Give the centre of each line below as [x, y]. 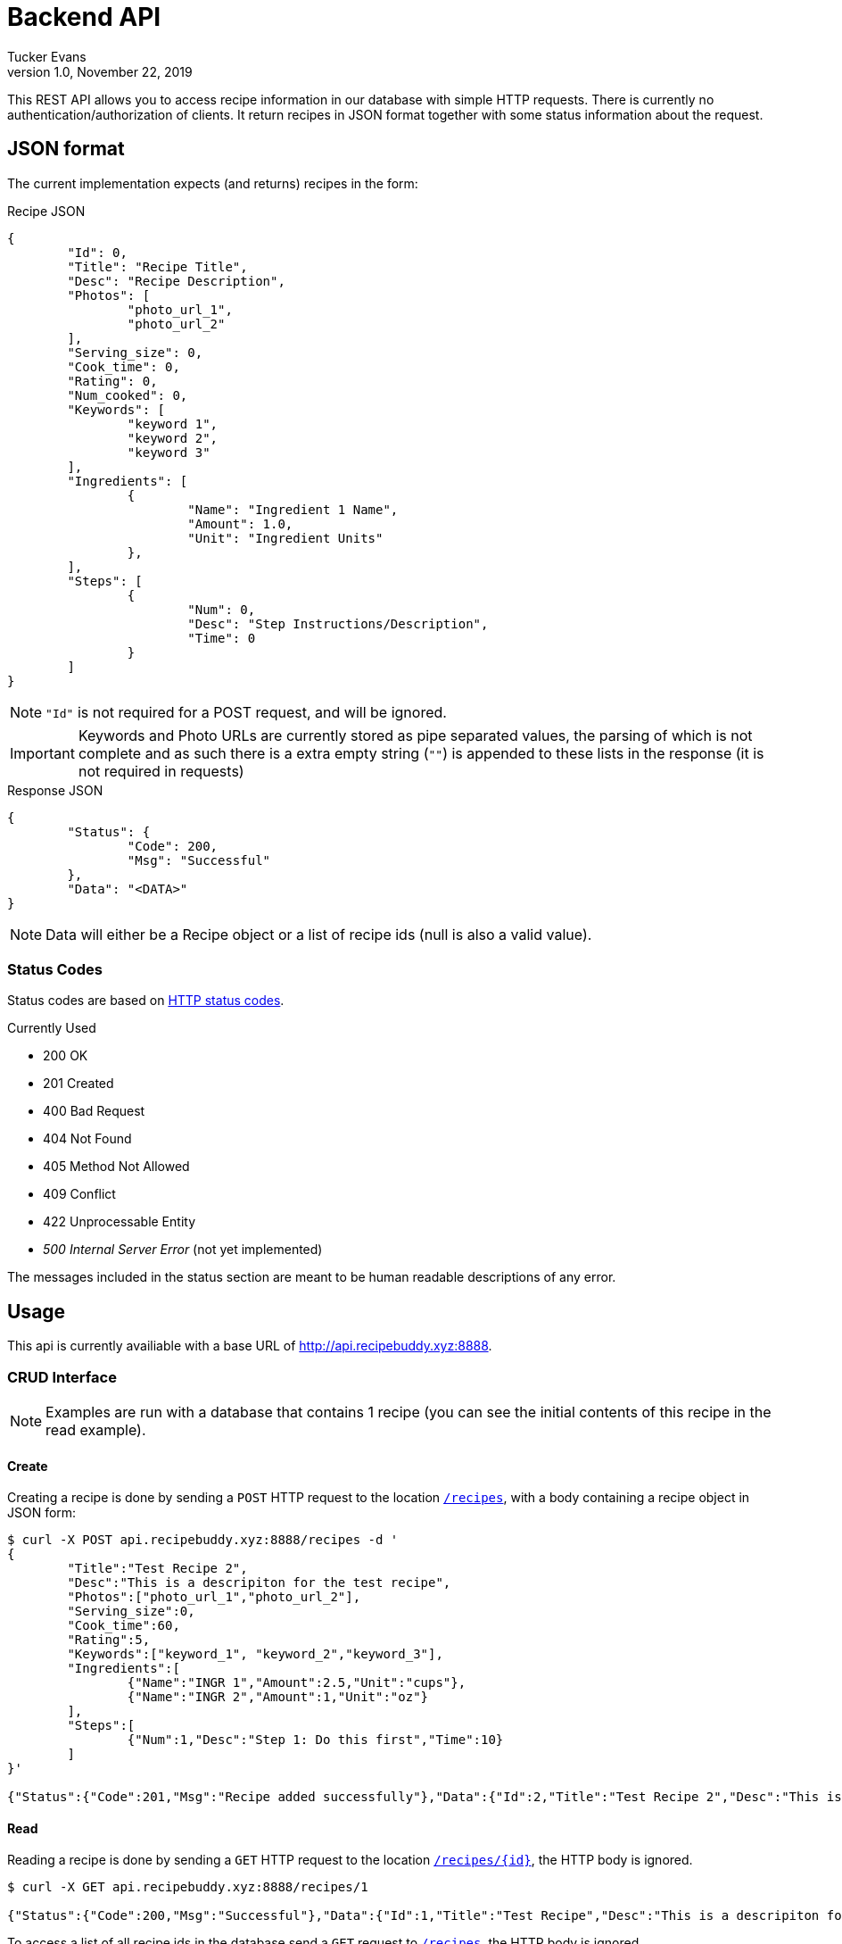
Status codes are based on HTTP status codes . [146, 1001]
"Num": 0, [222, 609]
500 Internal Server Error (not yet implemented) [183, 1250]
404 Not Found [87, 1139]
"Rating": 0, [112, 381]
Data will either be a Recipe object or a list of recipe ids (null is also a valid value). [319, 934]
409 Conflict [79, 1194]
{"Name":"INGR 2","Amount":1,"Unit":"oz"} [278, 1697]
